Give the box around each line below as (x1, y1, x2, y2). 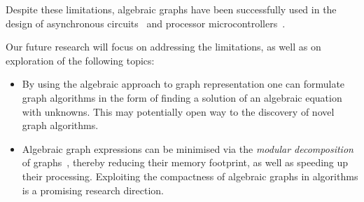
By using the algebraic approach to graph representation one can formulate (22, 76, 345, 91)
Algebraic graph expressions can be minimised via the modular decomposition (22, 141, 353, 156)
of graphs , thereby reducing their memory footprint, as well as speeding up (22, 155, 349, 170)
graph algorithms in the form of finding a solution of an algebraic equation (22, 90, 342, 105)
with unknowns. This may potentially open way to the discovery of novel (22, 104, 335, 119)
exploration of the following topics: (6, 53, 155, 67)
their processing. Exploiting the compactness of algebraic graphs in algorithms (22, 168, 358, 183)
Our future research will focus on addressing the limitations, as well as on (6, 39, 321, 54)
